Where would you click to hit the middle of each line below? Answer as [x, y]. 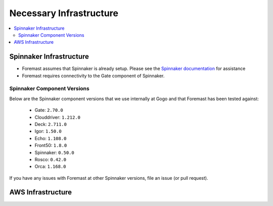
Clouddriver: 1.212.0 [58, 117]
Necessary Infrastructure [64, 13]
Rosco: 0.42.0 [51, 159]
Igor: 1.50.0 [48, 131]
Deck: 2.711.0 [51, 124]
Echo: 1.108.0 [51, 138]
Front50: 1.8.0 [51, 146]
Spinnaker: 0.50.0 [54, 152]
